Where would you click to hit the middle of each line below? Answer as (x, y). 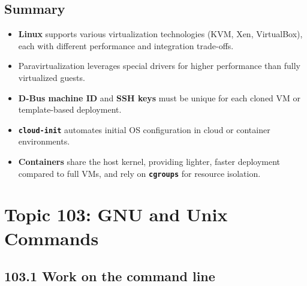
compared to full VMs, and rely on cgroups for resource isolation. (139, 173)
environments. (44, 141)
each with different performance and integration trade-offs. (126, 45)
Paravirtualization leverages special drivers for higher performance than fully (159, 66)
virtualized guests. (52, 77)
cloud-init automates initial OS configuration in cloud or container (144, 129)
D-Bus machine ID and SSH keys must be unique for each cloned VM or (159, 97)
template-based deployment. (70, 109)
